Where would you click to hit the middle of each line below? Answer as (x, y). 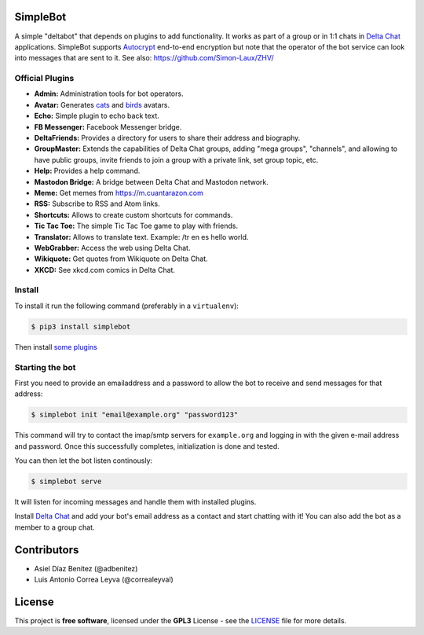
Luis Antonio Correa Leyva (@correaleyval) (104, 580)
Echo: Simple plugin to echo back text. (97, 116)
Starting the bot (45, 367)
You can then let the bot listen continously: (84, 461)
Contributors (47, 550)
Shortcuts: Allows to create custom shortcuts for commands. (133, 215)
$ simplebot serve (66, 482)
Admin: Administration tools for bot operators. (109, 94)
